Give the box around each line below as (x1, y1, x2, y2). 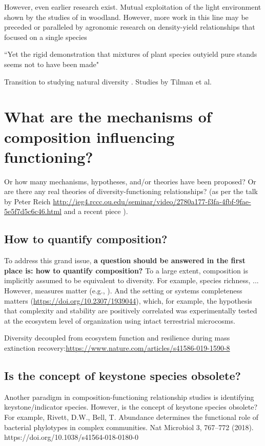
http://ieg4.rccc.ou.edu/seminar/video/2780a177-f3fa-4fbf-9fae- (53, 196, 251, 206)
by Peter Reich (4, 196, 51, 206)
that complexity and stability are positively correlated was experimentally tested (4, 305, 257, 316)
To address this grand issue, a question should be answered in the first (4, 255, 246, 266)
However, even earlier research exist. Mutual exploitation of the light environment (4, 2, 261, 12)
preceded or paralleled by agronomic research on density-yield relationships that (4, 22, 255, 32)
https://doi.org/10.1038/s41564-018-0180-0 (4, 432, 138, 442)
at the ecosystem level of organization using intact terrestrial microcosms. (4, 315, 235, 326)
